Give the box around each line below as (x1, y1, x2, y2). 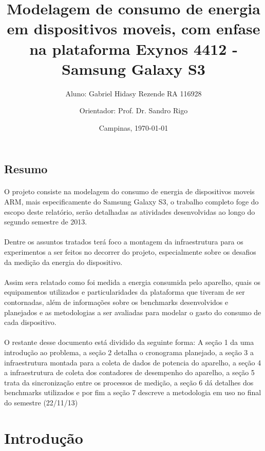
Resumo (4, 161, 48, 177)
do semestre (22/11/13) (4, 397, 78, 407)
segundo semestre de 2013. (4, 216, 87, 227)
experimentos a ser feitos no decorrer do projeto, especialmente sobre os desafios (4, 247, 256, 257)
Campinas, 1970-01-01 (99, 122, 168, 133)
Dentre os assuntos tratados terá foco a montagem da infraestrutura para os (4, 236, 243, 247)
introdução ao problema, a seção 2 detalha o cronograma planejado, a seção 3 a (4, 346, 254, 357)
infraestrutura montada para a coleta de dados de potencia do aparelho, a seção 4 (4, 357, 261, 367)
